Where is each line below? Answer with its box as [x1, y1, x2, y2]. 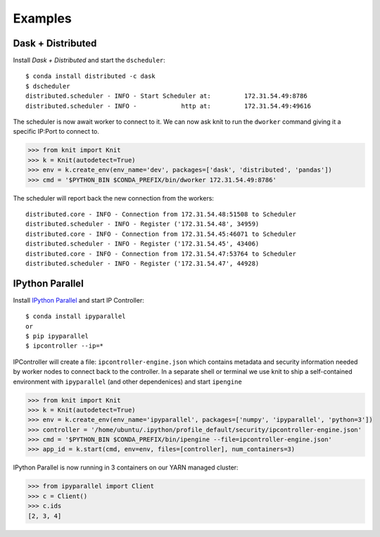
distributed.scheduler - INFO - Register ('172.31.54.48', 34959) [25, 220, 260, 228]
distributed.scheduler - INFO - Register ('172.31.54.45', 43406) [25, 240, 260, 248]
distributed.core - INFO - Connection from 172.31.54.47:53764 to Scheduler [25, 250, 297, 258]
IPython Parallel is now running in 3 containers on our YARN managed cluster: [13, 463, 239, 472]
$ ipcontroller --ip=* [25, 342, 104, 350]
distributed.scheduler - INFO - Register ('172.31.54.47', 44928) [25, 259, 260, 267]
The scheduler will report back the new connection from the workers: [13, 194, 215, 202]
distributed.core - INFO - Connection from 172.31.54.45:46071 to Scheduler [25, 229, 297, 238]
